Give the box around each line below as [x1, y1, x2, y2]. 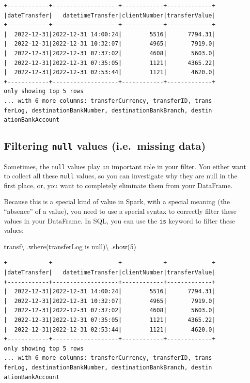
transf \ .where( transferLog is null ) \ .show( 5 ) [4, 241, 136, 251]
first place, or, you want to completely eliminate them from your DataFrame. [4, 180, 233, 190]
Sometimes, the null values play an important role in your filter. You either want [4, 161, 246, 171]
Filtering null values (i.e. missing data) [4, 138, 206, 153]
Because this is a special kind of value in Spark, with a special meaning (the [4, 196, 230, 207]
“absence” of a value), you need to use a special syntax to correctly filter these [4, 206, 236, 216]
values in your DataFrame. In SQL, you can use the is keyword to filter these [4, 215, 235, 225]
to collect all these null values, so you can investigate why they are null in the [4, 171, 237, 181]
